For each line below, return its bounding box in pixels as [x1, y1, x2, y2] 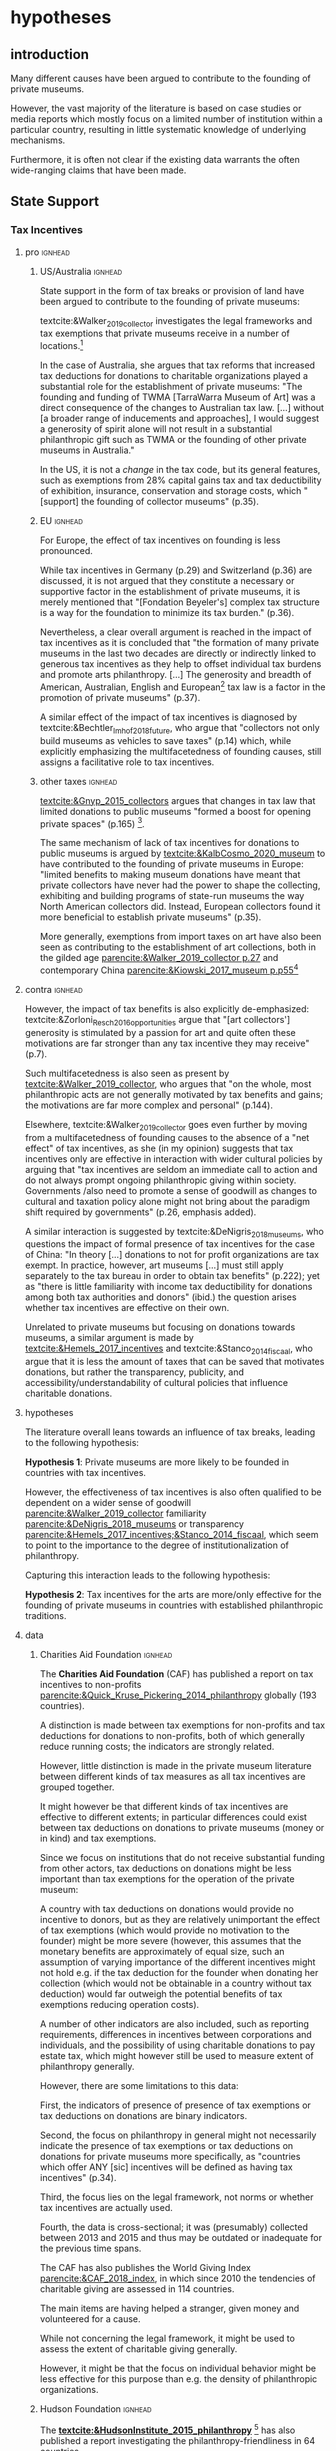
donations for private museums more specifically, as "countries [39, 2151, 301, 2163]
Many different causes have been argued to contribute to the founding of [10, 72, 312, 84]
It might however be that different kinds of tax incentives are [39, 1801, 289, 1813]
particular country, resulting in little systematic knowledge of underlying [10, 124, 307, 135]
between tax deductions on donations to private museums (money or [39, 1822, 325, 1834]
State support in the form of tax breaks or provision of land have [39, 284, 305, 296]
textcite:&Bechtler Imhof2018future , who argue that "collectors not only [39, 721, 320, 736]
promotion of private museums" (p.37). [39, 691, 201, 703]
